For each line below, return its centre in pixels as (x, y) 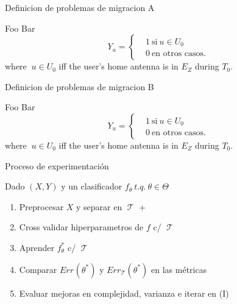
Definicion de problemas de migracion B (80, 86)
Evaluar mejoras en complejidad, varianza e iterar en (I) (124, 293)
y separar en (99, 206)
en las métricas (179, 269)
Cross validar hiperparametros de (81, 227)
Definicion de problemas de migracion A (80, 7)
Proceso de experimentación (57, 165)
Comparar (38, 269)
